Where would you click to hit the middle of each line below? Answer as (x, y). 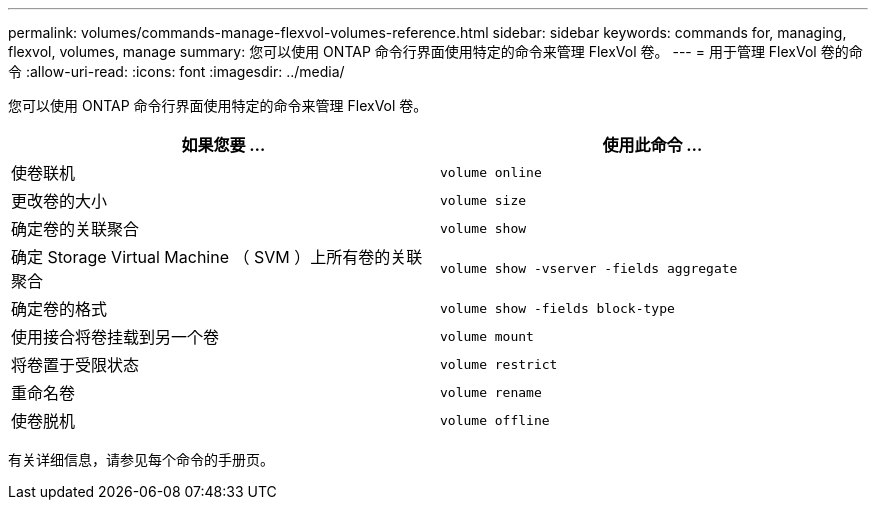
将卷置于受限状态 (75, 365)
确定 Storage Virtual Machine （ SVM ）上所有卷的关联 (217, 257)
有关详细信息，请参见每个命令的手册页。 (141, 459)
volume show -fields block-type (557, 308)
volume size (483, 200)
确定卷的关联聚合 (75, 229)
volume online (491, 172)
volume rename (491, 392)
